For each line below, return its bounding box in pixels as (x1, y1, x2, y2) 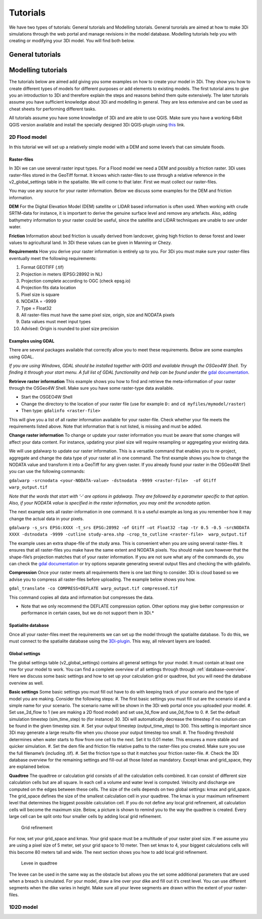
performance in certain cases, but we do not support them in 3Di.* (21, 610, 154, 616)
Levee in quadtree (21, 860, 58, 866)
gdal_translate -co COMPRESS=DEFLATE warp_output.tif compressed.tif (9, 586, 178, 591)
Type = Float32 (21, 305, 52, 311)
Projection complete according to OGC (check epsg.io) (21, 277, 131, 284)
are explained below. (9, 763, 50, 770)
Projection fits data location (21, 285, 76, 291)
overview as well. (9, 680, 44, 686)
